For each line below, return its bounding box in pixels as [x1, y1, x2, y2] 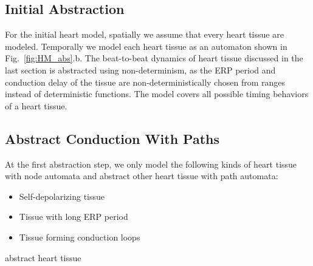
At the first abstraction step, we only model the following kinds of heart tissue [5, 157, 297, 170]
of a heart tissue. [5, 99, 67, 112]
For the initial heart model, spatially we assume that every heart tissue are [5, 28, 284, 41]
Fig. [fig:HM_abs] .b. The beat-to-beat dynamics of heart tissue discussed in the [5, 52, 303, 64]
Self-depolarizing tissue [19, 189, 105, 202]
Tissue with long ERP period [19, 210, 128, 223]
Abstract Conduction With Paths [5, 129, 220, 148]
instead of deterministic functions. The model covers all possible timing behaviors [5, 87, 309, 100]
